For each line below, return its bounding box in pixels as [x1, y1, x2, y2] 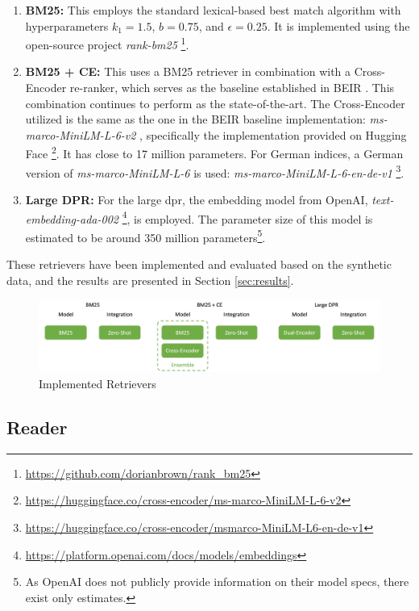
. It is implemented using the [267, 17, 410, 34]
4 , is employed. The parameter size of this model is [122, 207, 373, 227]
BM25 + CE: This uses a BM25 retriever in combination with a [25, 63, 351, 80]
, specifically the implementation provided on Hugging [139, 126, 407, 143]
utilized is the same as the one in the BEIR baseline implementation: [25, 111, 366, 128]
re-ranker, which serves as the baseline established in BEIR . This [69, 79, 395, 96]
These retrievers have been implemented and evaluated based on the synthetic [6, 256, 392, 272]
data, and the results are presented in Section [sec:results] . [6, 271, 294, 288]
